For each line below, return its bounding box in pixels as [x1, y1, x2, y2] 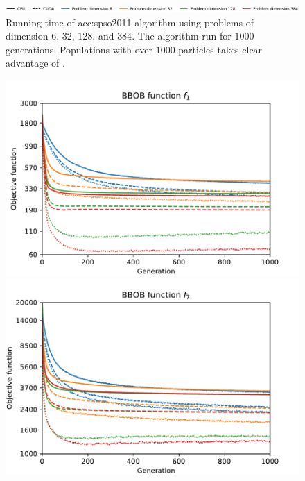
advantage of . [6, 56, 65, 70]
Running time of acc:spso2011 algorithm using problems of [6, 15, 254, 29]
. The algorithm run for [132, 28, 232, 43]
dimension [6, 28, 49, 43]
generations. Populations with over [6, 42, 153, 56]
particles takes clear [178, 42, 263, 56]
